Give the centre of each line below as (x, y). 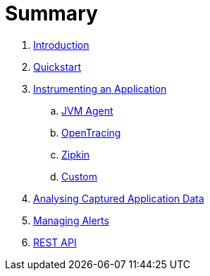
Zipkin (76, 154)
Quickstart (57, 67)
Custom (79, 176)
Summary (51, 13)
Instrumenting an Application (100, 88)
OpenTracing (91, 132)
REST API (55, 242)
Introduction (61, 45)
